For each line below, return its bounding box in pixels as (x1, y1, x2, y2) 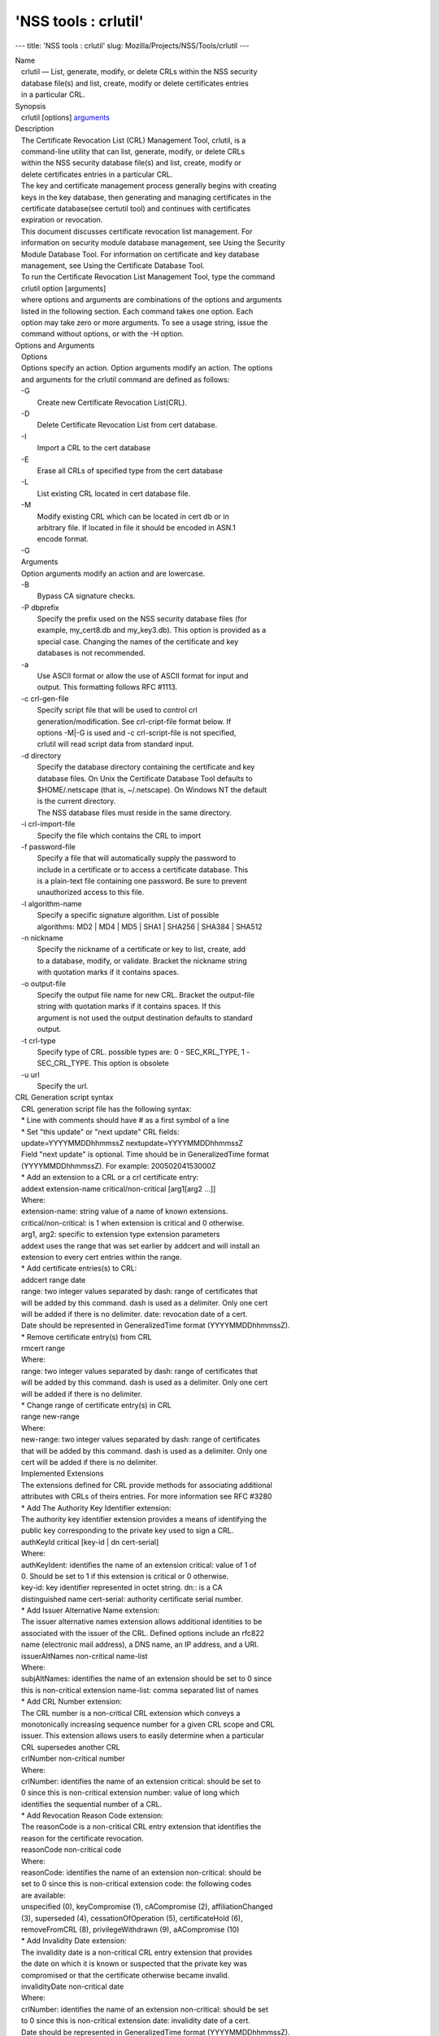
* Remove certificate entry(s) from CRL (20, 1332, 152, 1341)
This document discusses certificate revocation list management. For (20, 226, 253, 236)
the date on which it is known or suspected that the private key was (20, 1959, 248, 1968)
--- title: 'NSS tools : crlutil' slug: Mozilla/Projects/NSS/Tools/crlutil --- (15, 41, 250, 50)
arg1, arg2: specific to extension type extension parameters (20, 1230, 220, 1240)
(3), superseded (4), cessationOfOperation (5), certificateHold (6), (20, 1913, 243, 1923)
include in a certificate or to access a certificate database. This (37, 864, 249, 875)
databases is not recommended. (37, 648, 146, 658)
